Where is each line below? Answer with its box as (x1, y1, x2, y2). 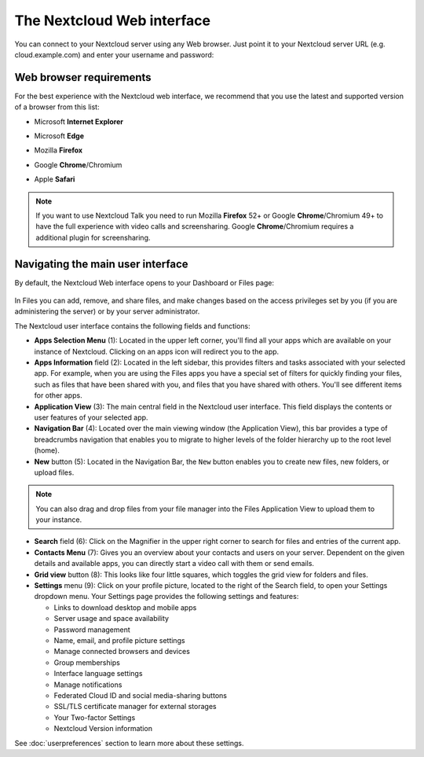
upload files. (34, 468, 75, 477)
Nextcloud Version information (53, 724, 153, 733)
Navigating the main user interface (14, 257, 188, 270)
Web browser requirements (14, 71, 152, 84)
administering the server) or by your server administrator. (14, 307, 200, 316)
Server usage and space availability (53, 614, 169, 623)
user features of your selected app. (34, 413, 148, 422)
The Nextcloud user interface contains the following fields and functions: (14, 321, 250, 330)
